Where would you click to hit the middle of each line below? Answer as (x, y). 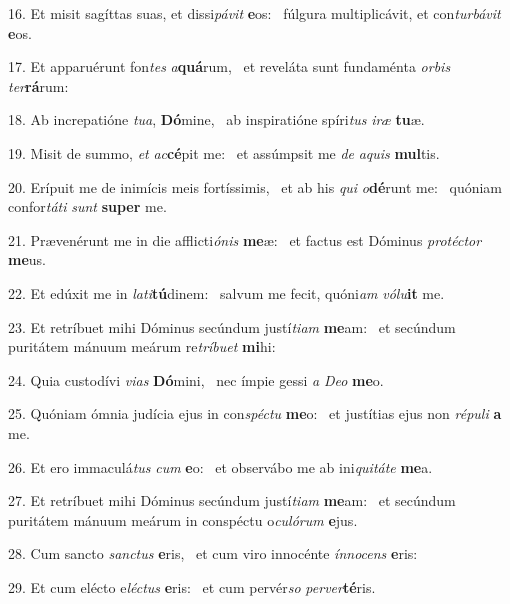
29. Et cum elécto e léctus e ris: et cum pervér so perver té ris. (192, 586)
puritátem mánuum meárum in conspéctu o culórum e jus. (183, 519)
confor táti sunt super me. (87, 206)
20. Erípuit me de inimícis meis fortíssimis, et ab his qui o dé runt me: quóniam (255, 186)
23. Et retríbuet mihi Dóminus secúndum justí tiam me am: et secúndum (232, 326)
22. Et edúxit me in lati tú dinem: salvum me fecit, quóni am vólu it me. (226, 292)
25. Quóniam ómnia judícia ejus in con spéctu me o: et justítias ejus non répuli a (255, 413)
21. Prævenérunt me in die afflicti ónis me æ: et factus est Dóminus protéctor (245, 239)
